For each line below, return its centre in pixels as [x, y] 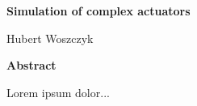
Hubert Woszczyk [50, 38]
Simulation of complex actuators [98, 11]
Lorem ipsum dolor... [58, 92]
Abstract [31, 65]
